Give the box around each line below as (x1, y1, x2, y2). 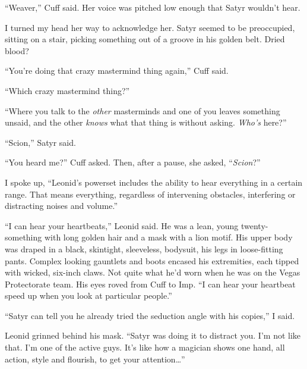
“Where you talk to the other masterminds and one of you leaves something (5, 104, 280, 117)
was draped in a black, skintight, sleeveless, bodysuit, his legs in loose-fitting (5, 242, 283, 255)
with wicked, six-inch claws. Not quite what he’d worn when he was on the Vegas (5, 266, 300, 279)
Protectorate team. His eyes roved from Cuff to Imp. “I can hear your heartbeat (5, 277, 296, 290)
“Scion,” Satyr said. (5, 136, 76, 148)
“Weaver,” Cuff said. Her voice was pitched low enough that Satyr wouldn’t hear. (5, 1, 300, 13)
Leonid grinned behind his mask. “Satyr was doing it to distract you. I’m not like (5, 329, 301, 342)
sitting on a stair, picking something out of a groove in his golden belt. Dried (5, 33, 285, 45)
